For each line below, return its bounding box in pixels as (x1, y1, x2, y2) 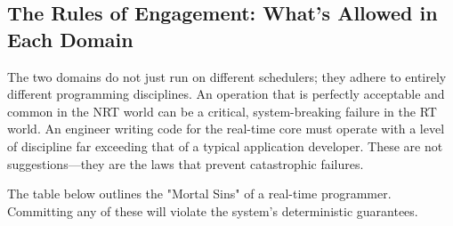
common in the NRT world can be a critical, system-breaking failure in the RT (7, 101, 437, 120)
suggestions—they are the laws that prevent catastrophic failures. (7, 154, 364, 173)
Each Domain (7, 25, 133, 52)
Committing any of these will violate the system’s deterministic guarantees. (7, 201, 418, 220)
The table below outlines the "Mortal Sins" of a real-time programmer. (7, 184, 392, 203)
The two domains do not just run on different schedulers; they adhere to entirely (7, 67, 447, 85)
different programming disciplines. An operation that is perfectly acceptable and (7, 85, 445, 103)
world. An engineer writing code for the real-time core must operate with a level (7, 119, 445, 138)
